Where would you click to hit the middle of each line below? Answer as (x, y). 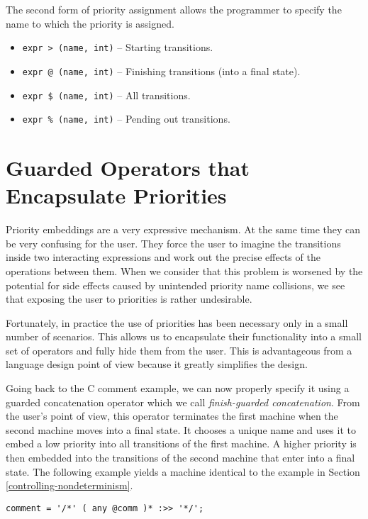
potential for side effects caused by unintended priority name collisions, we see (175, 285)
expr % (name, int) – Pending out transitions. (126, 119)
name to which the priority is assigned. (90, 23)
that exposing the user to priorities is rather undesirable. (129, 299)
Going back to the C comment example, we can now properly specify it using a (178, 388)
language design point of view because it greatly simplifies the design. (157, 364)
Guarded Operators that (128, 167)
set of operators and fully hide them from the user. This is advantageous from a (179, 350)
